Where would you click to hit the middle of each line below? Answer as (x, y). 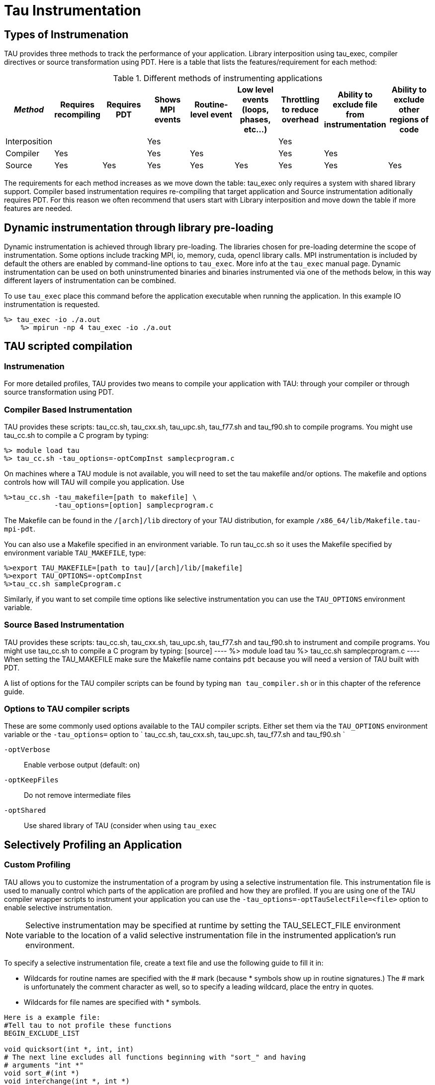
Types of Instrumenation (66, 34)
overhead (300, 120)
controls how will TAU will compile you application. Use (94, 482)
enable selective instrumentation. (58, 907)
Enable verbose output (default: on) (82, 765)
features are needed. (38, 209)
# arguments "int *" (44, 1065)
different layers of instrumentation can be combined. (90, 281)
